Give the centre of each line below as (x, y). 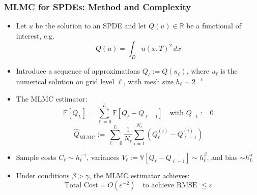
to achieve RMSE (170, 186)
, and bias (222, 157)
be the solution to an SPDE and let (91, 26)
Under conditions (43, 175)
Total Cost (81, 186)
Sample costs (36, 157)
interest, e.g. (35, 35)
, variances (103, 157)
